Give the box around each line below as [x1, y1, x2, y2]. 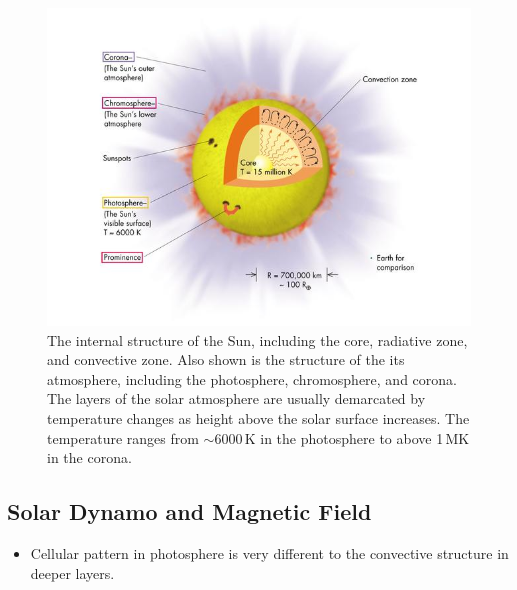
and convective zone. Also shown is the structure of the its [47, 349, 405, 370]
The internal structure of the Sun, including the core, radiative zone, [47, 329, 468, 350]
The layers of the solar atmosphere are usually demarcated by [47, 388, 426, 409]
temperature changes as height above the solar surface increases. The [47, 407, 470, 428]
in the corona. [47, 447, 132, 468]
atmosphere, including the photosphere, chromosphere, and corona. [47, 368, 457, 389]
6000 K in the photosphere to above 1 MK [214, 427, 470, 448]
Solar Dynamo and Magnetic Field [7, 496, 372, 527]
